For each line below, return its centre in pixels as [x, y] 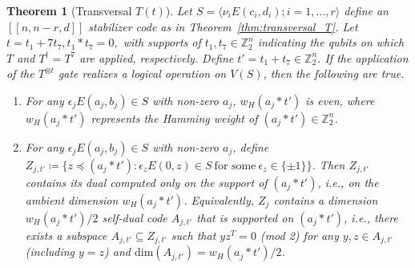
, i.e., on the [348, 182]
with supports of [162, 42]
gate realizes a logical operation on [142, 73]
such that [193, 235]
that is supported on [245, 217]
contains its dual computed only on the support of [146, 182]
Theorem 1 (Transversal [69, 10]
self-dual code [135, 217]
